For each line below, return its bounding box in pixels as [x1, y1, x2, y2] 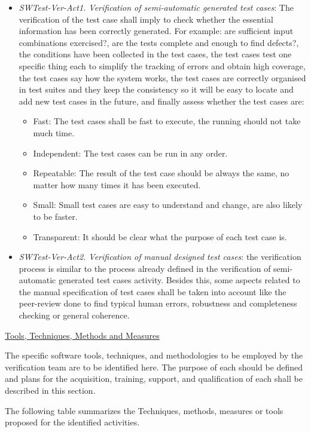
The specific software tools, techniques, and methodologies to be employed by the [5, 349, 303, 361]
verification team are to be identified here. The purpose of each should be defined [5, 360, 303, 373]
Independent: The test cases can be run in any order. [33, 146, 228, 159]
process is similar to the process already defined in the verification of [19, 262, 271, 274]
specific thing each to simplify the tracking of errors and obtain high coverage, [19, 59, 306, 72]
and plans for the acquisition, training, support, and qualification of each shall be [5, 372, 303, 385]
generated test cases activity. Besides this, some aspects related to [58, 274, 300, 286]
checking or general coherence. [19, 309, 130, 321]
